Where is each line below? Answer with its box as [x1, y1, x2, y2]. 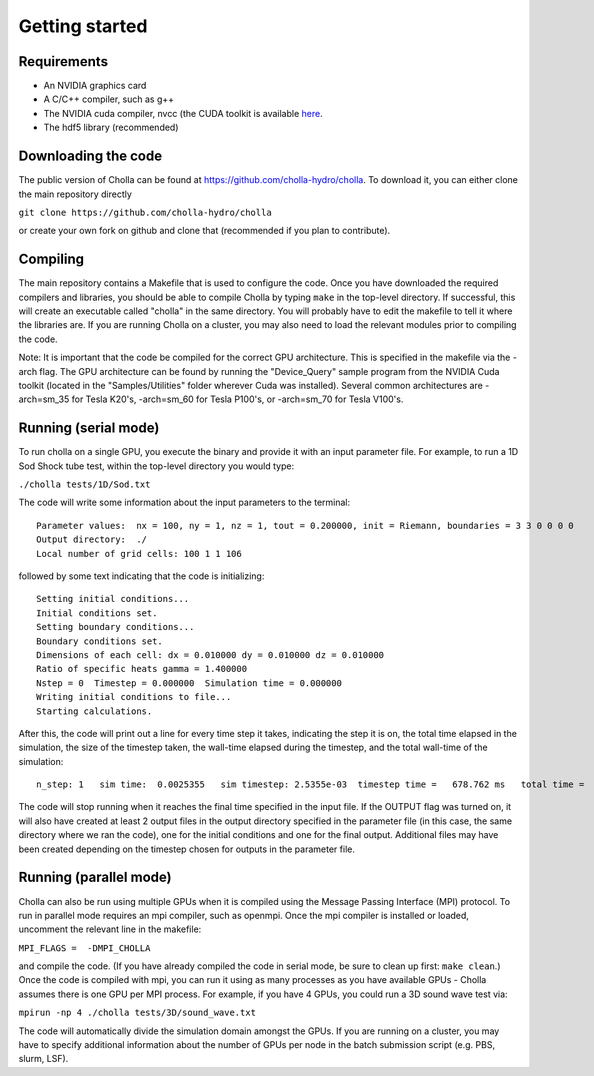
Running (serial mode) [18, 420, 160, 437]
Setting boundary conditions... [36, 621, 195, 633]
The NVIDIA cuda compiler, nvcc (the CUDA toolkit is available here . [43, 107, 324, 119]
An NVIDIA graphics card [43, 80, 147, 92]
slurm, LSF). [18, 1053, 69, 1065]
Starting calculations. [36, 705, 153, 717]
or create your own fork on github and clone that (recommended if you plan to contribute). [18, 225, 391, 237]
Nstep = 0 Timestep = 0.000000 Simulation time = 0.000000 [36, 677, 342, 689]
